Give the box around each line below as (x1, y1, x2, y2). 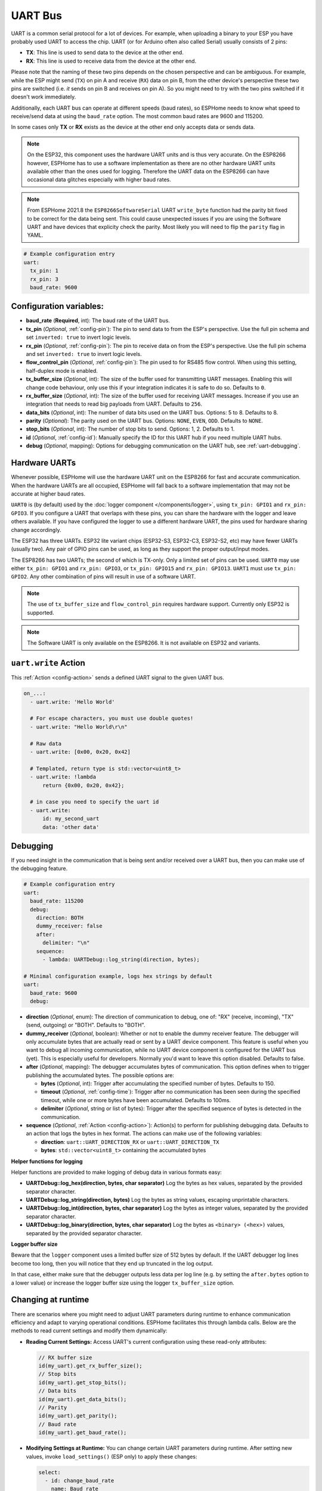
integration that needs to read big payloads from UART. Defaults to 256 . (26, 400, 203, 408)
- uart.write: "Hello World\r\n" (30, 723, 128, 730)
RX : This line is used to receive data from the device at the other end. (26, 57, 197, 64)
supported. (27, 609, 54, 616)
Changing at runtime (11, 1295, 89, 1305)
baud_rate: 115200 (30, 898, 83, 905)
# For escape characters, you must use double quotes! (30, 715, 194, 722)
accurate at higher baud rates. (11, 490, 86, 497)
